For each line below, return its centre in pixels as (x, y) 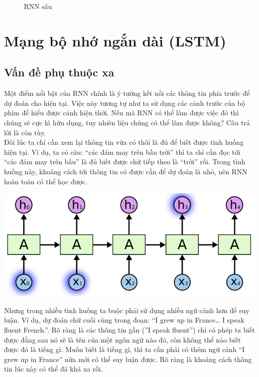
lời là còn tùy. (25, 132)
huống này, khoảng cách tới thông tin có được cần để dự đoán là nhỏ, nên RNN (126, 171)
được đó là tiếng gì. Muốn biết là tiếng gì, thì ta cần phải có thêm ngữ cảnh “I (125, 349)
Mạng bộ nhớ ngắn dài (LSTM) (115, 40)
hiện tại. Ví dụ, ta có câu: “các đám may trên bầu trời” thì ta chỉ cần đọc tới (122, 152)
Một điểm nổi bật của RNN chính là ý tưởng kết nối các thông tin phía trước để (127, 93)
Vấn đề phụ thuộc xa (59, 72)
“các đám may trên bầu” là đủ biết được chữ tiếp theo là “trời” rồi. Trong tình (125, 162)
